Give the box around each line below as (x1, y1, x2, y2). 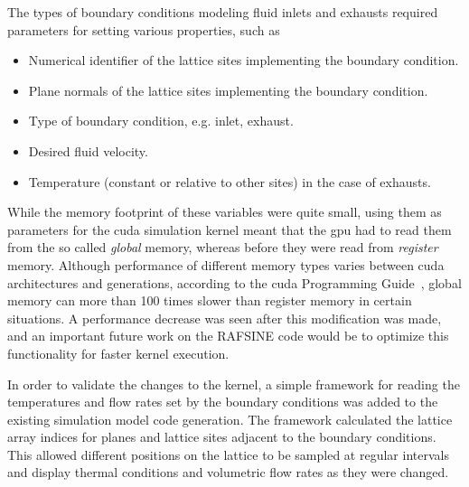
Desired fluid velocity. (28, 141, 148, 160)
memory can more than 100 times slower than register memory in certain (7, 291, 412, 310)
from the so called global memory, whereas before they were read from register (7, 238, 438, 257)
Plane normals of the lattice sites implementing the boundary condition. (28, 80, 428, 99)
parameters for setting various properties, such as (7, 20, 280, 39)
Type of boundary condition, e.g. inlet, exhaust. (28, 111, 294, 130)
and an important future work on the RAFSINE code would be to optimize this (7, 326, 449, 345)
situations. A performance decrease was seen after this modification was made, (7, 308, 442, 327)
